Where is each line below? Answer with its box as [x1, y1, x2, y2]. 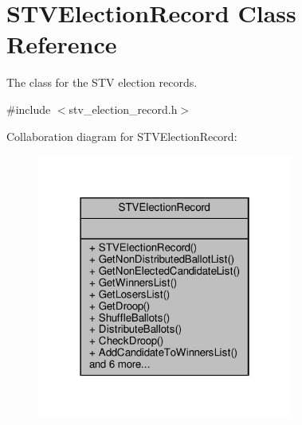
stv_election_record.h [69, 100, 178, 117]
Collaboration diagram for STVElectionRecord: [6, 127, 237, 144]
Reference [6, 28, 117, 60]
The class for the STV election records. [6, 74, 198, 91]
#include [6, 100, 51, 117]
